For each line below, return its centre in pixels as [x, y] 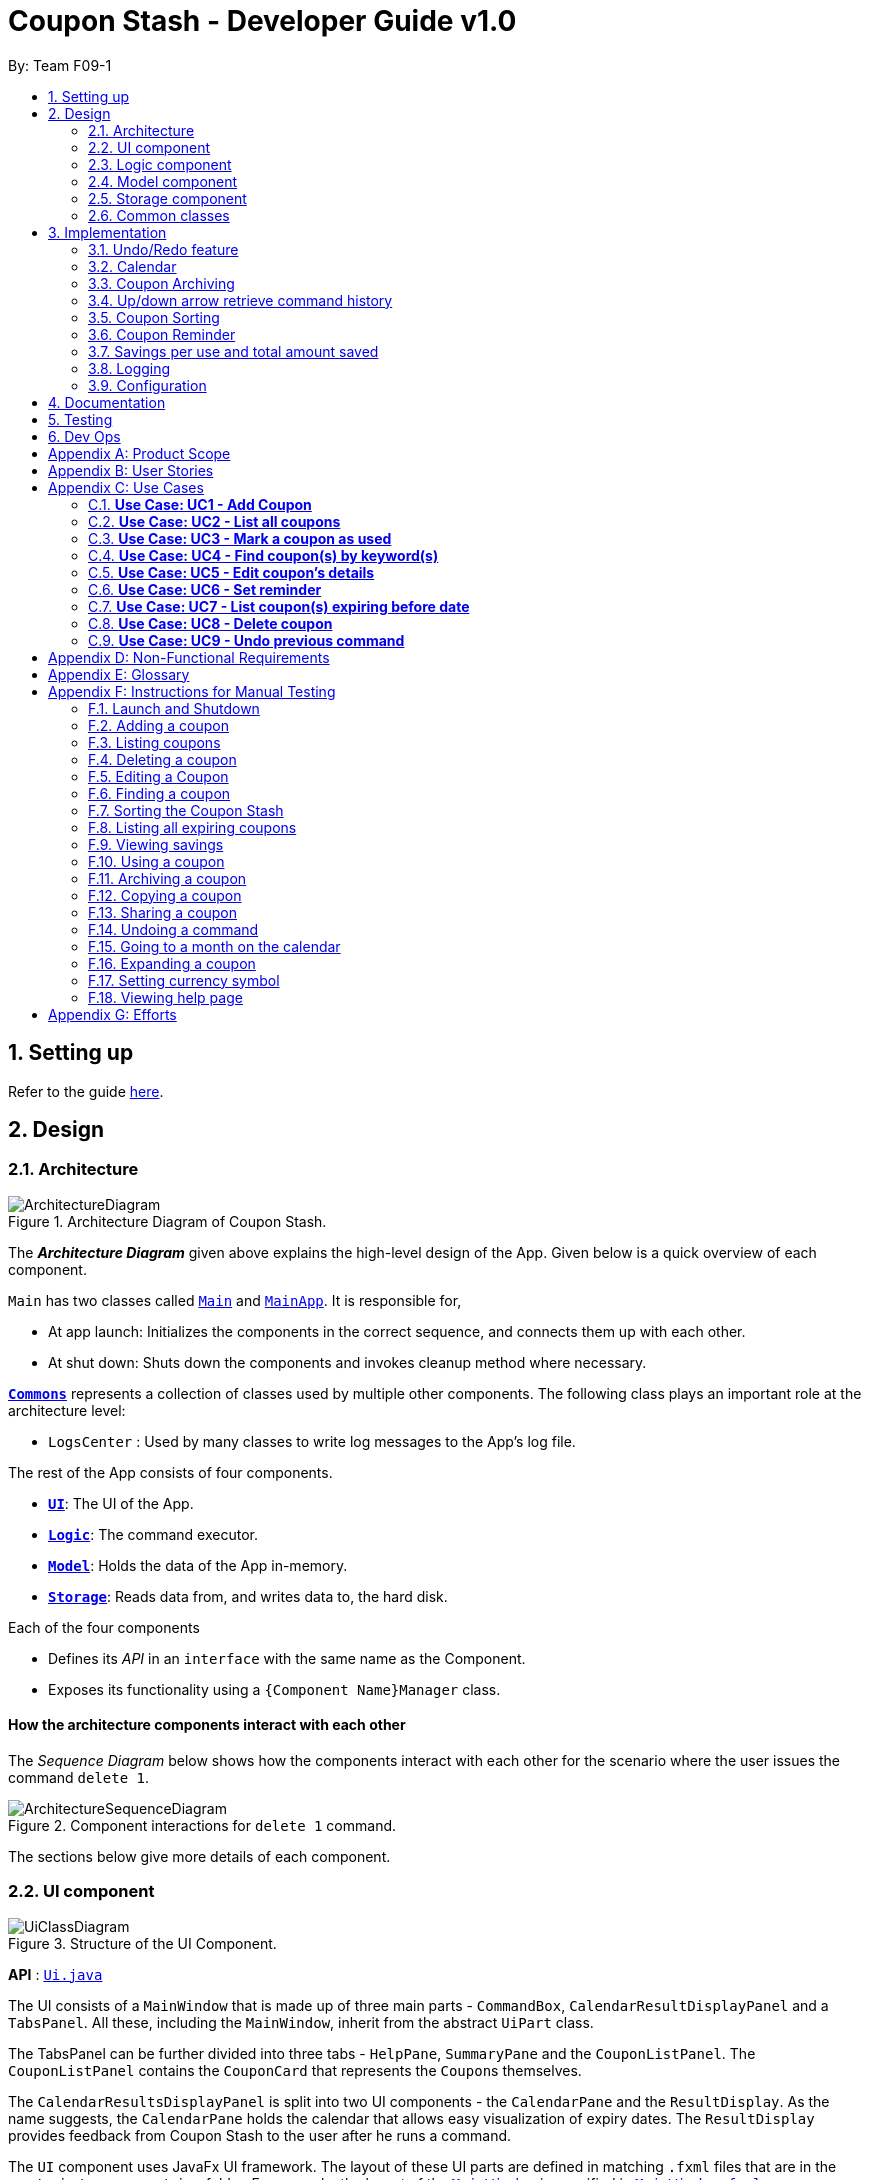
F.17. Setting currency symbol [184, 980]
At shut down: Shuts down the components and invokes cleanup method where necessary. [347, 1362]
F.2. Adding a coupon [159, 725]
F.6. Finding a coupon [159, 793]
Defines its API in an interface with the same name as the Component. [287, 1658]
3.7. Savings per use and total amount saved [233, 351]
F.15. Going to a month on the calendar [214, 946]
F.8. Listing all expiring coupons [192, 827]
